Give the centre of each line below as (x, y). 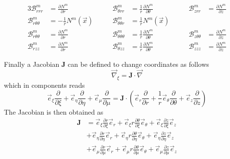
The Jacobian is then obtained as (54, 111)
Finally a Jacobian (32, 64)
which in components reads (44, 85)
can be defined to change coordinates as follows (138, 64)
